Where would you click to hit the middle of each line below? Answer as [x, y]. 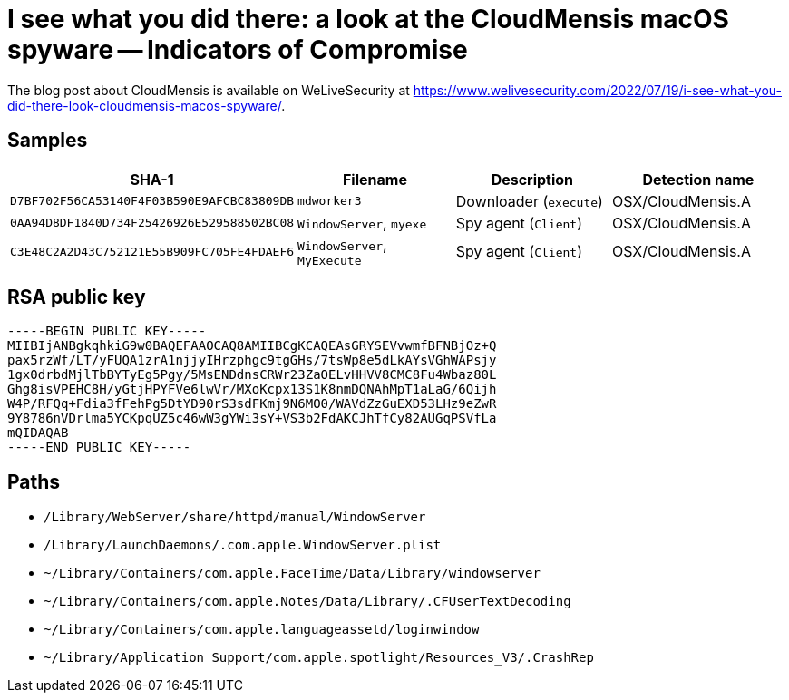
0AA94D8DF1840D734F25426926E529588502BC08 [152, 223]
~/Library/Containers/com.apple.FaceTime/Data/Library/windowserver [292, 574]
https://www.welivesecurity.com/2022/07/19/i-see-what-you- [597, 90]
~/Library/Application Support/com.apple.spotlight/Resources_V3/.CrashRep [319, 658]
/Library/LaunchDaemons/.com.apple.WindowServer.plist [243, 545]
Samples [48, 141]
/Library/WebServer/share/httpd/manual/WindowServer [235, 517]
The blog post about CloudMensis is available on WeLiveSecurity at [209, 90]
